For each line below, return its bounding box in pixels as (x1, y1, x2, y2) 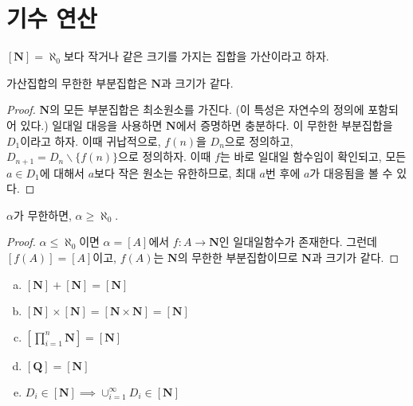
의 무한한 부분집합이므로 (177, 248, 298, 265)
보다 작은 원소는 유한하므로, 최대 (94, 164, 256, 181)
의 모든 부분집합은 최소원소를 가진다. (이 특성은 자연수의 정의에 (49, 101, 364, 118)
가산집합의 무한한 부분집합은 (6, 74, 147, 91)
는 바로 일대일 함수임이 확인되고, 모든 (219, 148, 407, 165)
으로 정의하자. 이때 (118, 148, 211, 165)
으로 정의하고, (224, 132, 293, 149)
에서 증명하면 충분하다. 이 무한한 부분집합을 (175, 116, 393, 133)
